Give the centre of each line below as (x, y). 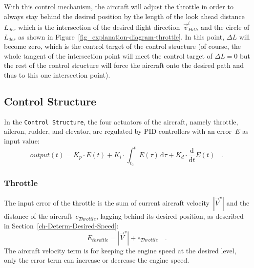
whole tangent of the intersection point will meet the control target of (108, 55)
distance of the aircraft (38, 216)
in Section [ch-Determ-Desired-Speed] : (61, 226)
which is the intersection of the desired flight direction (99, 27)
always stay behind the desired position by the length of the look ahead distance (124, 16)
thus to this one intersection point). (57, 74)
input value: (22, 140)
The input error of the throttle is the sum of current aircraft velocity (107, 203)
